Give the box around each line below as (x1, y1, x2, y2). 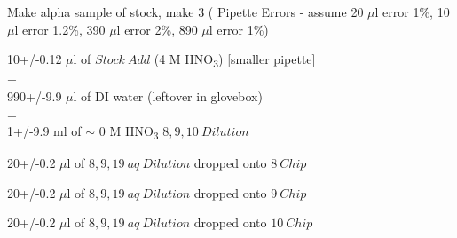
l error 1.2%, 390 (14, 20, 106, 38)
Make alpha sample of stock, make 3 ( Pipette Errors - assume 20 (7, 3, 364, 20)
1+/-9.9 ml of (7, 122, 82, 140)
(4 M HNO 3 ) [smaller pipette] (154, 50, 316, 70)
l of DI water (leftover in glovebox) (73, 86, 263, 105)
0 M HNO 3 (98, 122, 159, 142)
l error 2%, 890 (116, 20, 198, 38)
